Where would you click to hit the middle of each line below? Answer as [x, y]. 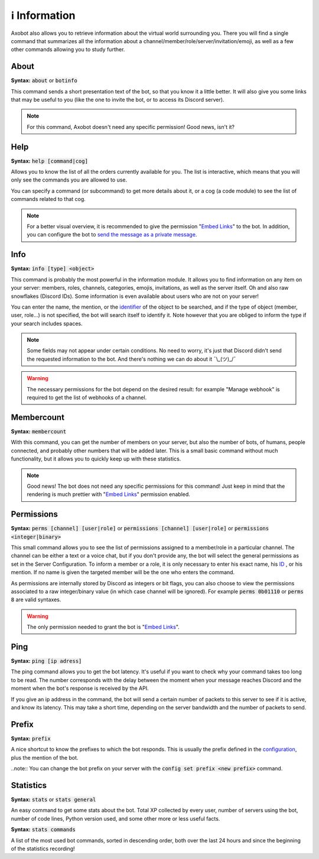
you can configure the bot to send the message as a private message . [112, 235]
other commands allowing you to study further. [68, 50]
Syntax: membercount [39, 431]
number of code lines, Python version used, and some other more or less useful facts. [115, 818]
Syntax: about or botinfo [44, 80]
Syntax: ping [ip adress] [46, 661]
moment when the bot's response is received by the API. [80, 688]
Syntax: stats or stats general [53, 799]
